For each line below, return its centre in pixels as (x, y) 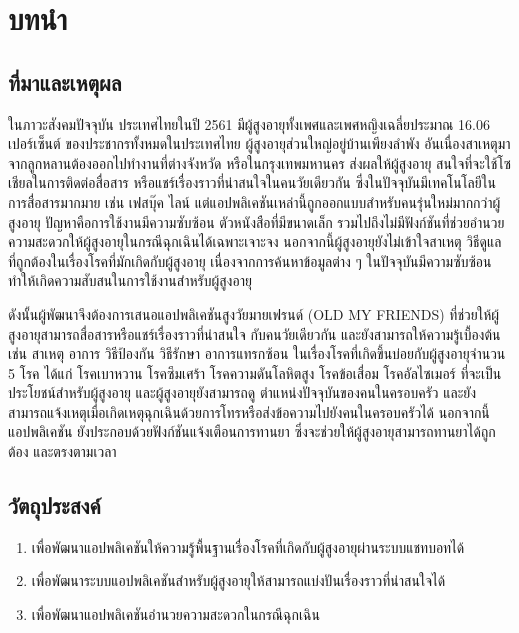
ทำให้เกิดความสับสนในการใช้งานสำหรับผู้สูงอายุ (130, 280)
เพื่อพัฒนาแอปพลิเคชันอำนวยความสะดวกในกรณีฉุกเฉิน (175, 614)
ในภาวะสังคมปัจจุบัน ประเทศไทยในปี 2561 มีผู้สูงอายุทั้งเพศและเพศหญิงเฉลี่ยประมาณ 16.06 (249, 123)
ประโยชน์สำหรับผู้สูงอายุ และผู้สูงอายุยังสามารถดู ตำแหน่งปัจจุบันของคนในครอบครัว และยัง (242, 392)
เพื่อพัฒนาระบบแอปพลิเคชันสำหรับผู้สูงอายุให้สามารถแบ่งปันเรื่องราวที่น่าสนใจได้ (238, 580)
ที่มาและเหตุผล (65, 81)
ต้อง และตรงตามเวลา (62, 451)
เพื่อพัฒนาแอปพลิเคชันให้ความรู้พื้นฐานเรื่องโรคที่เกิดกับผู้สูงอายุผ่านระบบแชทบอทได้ (248, 546)
